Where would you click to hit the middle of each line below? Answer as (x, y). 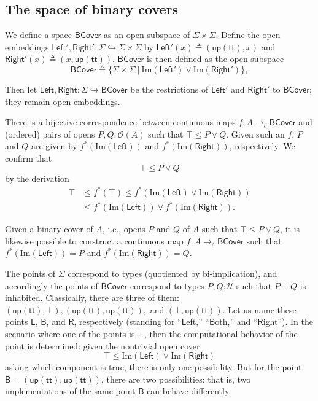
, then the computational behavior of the (221, 333)
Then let (21, 89)
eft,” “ (198, 321)
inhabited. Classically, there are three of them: (92, 298)
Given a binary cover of (49, 229)
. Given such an (255, 134)
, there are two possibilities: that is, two (176, 379)
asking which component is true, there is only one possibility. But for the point (153, 367)
